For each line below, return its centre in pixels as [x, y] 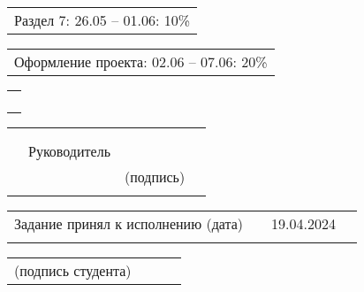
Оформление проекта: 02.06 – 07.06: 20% [141, 61]
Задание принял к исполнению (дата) [129, 223]
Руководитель [69, 151]
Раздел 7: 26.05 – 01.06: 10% [102, 20]
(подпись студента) [73, 270]
